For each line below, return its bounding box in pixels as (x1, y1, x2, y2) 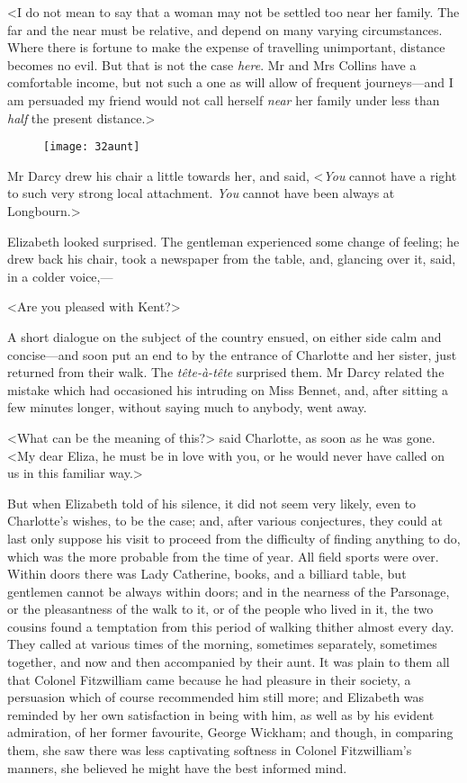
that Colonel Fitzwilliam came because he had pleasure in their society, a (7, 670, 411, 688)
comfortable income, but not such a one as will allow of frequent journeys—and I (7, 73, 454, 92)
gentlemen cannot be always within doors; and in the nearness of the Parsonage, (7, 581, 450, 600)
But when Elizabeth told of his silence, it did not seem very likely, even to (7, 493, 417, 512)
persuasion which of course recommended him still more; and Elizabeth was (7, 688, 425, 706)
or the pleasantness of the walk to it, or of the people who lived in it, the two (7, 599, 434, 618)
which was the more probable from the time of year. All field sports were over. (7, 546, 439, 565)
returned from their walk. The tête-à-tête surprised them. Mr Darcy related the (7, 363, 445, 382)
